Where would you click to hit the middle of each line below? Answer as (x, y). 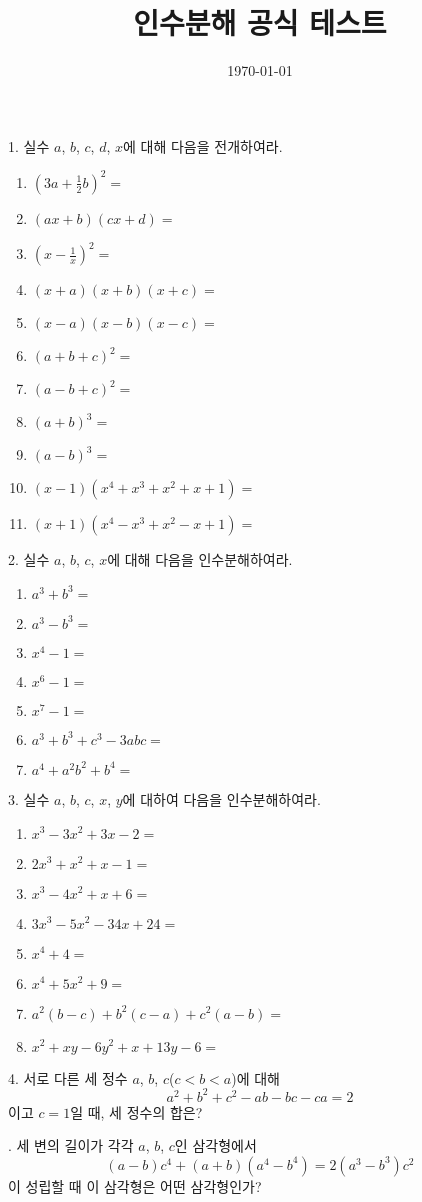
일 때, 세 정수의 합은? (136, 1111)
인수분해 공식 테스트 (260, 22)
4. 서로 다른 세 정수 (68, 1077)
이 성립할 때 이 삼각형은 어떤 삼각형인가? (135, 1185)
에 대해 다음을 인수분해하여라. (200, 559)
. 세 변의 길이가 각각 (71, 1145)
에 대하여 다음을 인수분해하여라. (221, 798)
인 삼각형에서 (215, 1145)
